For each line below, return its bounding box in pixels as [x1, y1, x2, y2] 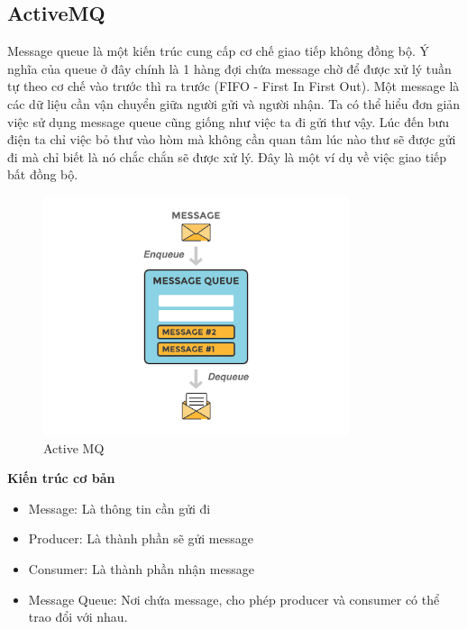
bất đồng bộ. [7, 165, 78, 184]
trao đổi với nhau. [28, 607, 128, 626]
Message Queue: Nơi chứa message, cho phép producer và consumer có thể [28, 589, 440, 608]
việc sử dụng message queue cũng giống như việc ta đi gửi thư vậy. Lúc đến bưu [7, 112, 450, 131]
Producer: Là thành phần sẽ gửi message [28, 529, 253, 548]
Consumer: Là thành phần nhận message [28, 559, 254, 578]
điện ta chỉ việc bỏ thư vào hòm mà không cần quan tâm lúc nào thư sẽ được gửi [7, 130, 456, 149]
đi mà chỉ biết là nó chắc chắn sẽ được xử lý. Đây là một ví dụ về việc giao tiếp [7, 147, 447, 166]
